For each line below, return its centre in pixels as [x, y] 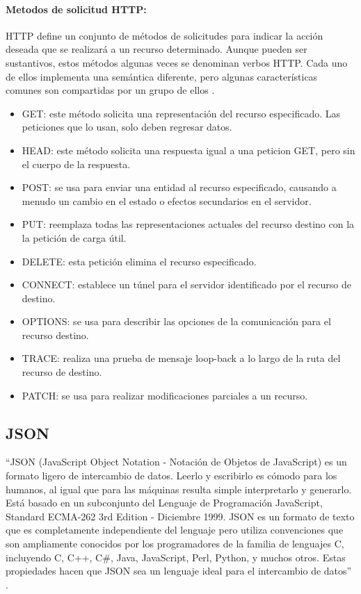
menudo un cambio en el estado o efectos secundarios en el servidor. [167, 200]
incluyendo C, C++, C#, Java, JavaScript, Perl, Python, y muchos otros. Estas [176, 557]
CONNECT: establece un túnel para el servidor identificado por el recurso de [186, 284]
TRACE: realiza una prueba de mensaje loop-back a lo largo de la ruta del [181, 358]
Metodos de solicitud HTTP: [76, 9]
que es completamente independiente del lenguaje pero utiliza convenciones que [175, 530]
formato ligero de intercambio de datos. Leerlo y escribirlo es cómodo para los [171, 476]
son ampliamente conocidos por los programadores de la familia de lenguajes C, [175, 544]
